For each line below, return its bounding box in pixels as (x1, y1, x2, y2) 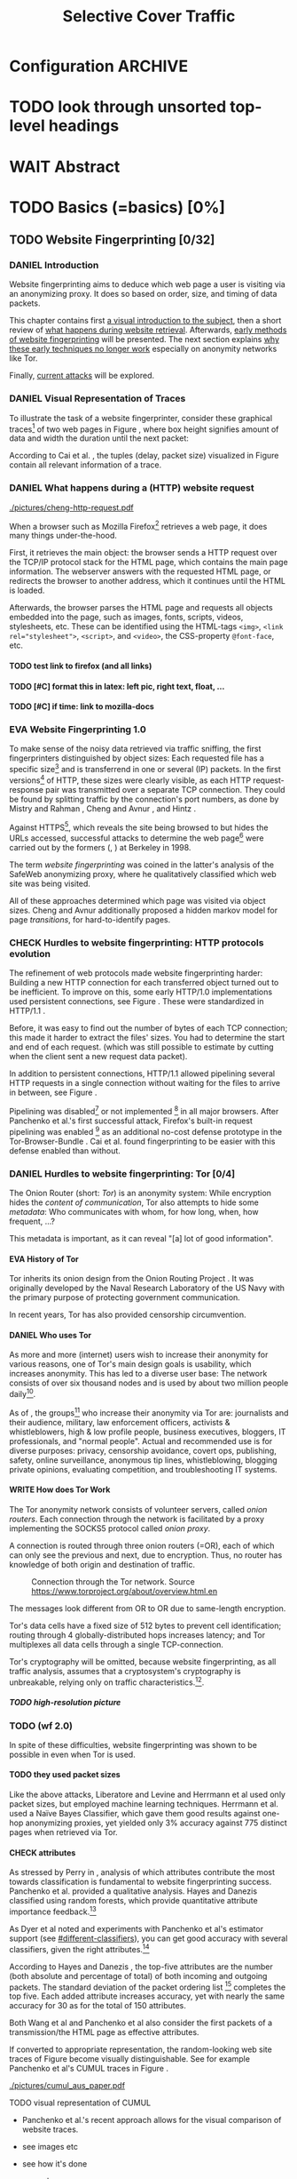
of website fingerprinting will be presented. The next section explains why (9, 334, 280, 345)
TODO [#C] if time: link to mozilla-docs (9, 701, 155, 712)
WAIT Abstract (9, 156, 121, 177)
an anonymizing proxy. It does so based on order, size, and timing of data (9, 289, 277, 299)
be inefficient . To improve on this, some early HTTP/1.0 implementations (9, 986, 273, 997)
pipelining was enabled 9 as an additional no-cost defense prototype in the (9, 1125, 282, 1137)
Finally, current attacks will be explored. (9, 371, 155, 381)
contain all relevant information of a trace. (9, 459, 162, 470)
